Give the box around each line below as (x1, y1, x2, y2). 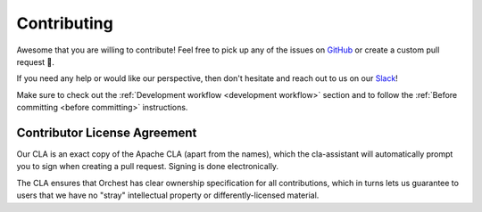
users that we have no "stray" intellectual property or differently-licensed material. (16, 190, 320, 200)
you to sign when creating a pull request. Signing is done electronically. (16, 161, 279, 172)
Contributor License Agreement (16, 125, 197, 140)
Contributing (16, 13, 113, 33)
